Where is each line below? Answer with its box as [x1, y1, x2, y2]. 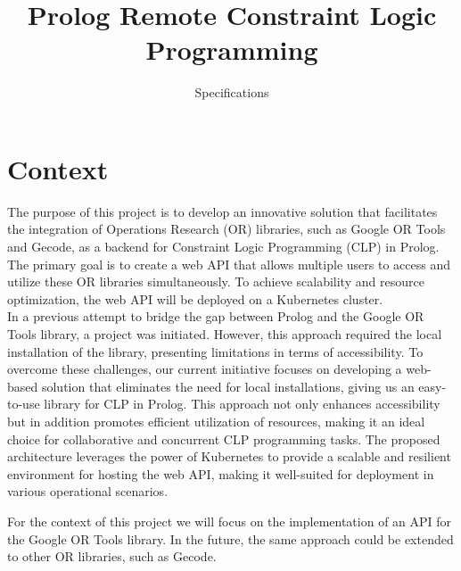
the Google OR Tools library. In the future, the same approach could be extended [7, 529, 454, 548]
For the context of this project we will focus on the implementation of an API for [7, 511, 452, 530]
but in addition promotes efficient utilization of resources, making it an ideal [7, 411, 425, 430]
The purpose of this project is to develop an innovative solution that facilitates [7, 202, 438, 220]
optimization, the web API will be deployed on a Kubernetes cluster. [7, 289, 383, 308]
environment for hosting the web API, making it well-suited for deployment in [7, 464, 434, 483]
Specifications [194, 83, 269, 102]
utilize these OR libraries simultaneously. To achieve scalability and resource [7, 272, 424, 291]
